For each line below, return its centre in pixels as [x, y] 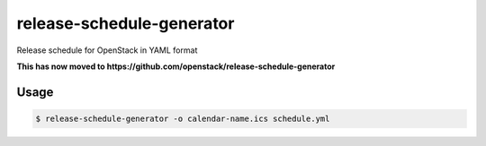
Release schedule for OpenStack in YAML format [107, 50]
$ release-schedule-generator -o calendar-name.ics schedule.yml [183, 118]
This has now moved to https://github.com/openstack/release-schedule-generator [176, 66]
